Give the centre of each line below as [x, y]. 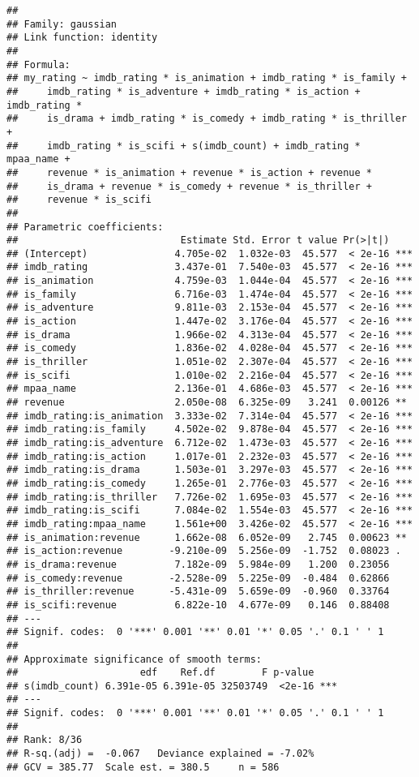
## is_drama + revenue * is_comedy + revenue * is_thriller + [190, 186]
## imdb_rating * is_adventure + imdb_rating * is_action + [184, 91]
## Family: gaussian [62, 24]
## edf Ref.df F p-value [160, 673]
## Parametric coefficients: [85, 227]
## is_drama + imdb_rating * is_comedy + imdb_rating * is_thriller [207, 119]
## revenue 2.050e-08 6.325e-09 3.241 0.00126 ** [207, 403]
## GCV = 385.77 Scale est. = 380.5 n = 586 [143, 767]
